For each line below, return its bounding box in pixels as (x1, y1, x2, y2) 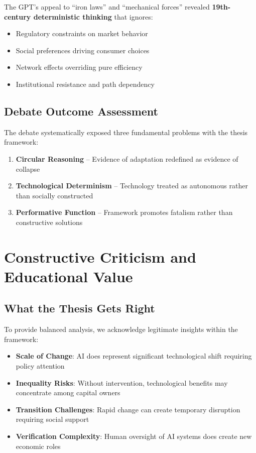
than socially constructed (16, 190, 93, 200)
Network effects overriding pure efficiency (16, 62, 143, 72)
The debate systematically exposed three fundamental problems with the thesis (4, 127, 248, 137)
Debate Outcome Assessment (4, 103, 158, 119)
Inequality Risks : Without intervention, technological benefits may (16, 377, 228, 388)
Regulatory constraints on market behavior (16, 28, 148, 39)
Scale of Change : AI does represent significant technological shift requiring (16, 351, 252, 361)
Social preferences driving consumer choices (16, 45, 150, 55)
